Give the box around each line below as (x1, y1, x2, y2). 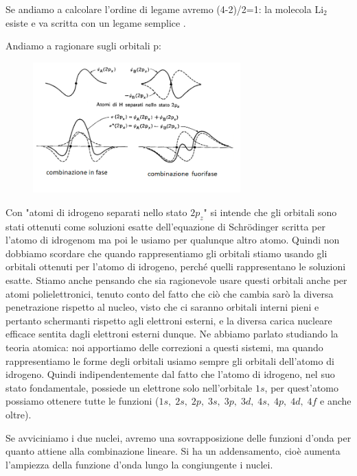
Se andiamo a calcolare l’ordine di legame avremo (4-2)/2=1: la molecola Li (5, 2, 324, 16)
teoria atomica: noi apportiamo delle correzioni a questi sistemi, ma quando (5, 340, 323, 355)
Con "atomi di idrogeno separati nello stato (5, 204, 187, 219)
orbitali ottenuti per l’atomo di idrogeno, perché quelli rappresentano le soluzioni (5, 259, 346, 274)
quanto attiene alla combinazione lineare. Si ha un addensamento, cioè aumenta (5, 444, 341, 458)
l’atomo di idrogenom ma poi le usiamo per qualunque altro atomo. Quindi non (5, 233, 340, 247)
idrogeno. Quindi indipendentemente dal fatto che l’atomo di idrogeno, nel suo (5, 367, 335, 381)
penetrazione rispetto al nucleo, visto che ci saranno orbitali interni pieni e (5, 300, 319, 314)
